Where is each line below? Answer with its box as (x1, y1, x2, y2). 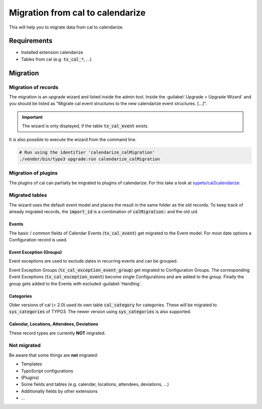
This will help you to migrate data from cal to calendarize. (9, 24, 124, 30)
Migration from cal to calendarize (9, 7, 146, 18)
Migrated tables (9, 192, 47, 199)
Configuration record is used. (9, 236, 68, 242)
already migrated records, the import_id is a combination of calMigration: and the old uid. (9, 209, 198, 215)
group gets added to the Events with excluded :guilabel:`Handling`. (9, 281, 143, 286)
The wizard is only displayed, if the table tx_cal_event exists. (22, 123, 149, 129)
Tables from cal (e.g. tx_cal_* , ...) (21, 56, 92, 62)
